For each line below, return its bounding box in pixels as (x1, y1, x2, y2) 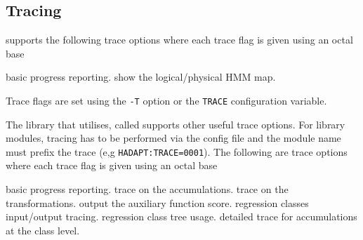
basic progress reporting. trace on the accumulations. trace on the (6, 182, 289, 196)
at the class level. (6, 222, 80, 237)
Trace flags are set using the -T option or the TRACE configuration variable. (6, 93, 327, 107)
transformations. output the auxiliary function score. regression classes (6, 195, 309, 210)
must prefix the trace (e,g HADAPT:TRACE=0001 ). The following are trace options (6, 144, 348, 159)
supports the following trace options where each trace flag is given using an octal (6, 32, 353, 47)
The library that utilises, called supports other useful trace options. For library (6, 116, 345, 131)
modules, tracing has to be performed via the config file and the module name (6, 131, 341, 145)
